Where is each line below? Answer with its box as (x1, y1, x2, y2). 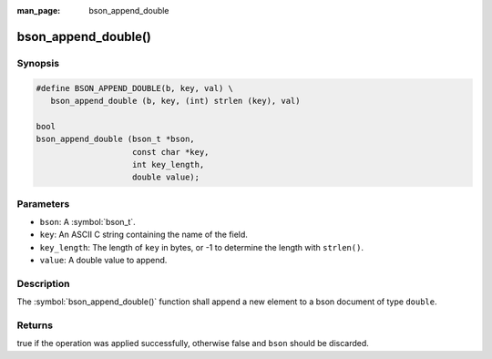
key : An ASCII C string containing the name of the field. (39, 229, 248, 241)
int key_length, (132, 159, 205, 169)
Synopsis (16, 56, 59, 69)
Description (16, 277, 70, 290)
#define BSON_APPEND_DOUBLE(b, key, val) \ (36, 83, 234, 93)
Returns (16, 319, 54, 332)
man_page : (16, 5, 61, 15)
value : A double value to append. (39, 255, 168, 266)
